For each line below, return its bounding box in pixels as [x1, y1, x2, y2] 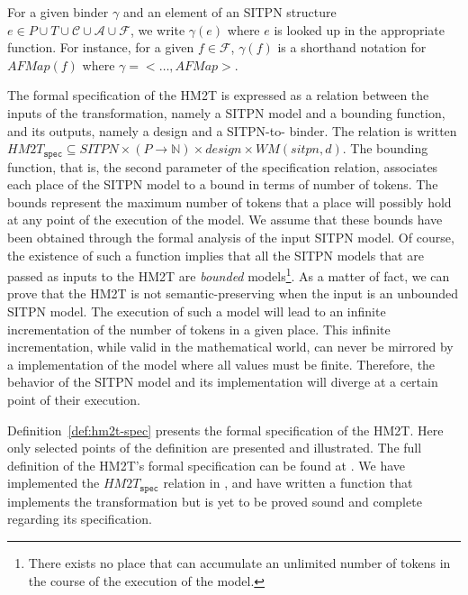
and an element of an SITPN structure [122, 3, 337, 21]
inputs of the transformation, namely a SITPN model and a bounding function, [7, 103, 445, 122]
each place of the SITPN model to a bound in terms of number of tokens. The [7, 175, 438, 194]
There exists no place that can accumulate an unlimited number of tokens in [28, 554, 451, 572]
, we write [130, 20, 185, 39]
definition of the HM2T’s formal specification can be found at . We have [7, 455, 405, 474]
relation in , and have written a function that [163, 473, 413, 492]
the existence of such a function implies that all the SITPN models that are [7, 245, 424, 264]
